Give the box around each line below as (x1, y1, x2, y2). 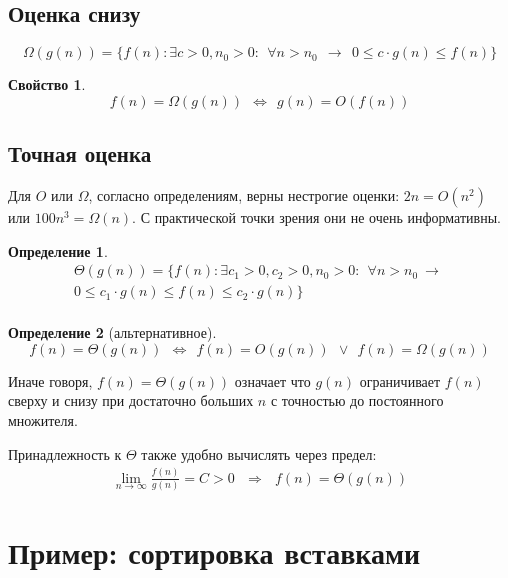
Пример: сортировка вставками (8, 532, 421, 573)
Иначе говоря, (8, 370, 93, 391)
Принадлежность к (8, 443, 122, 464)
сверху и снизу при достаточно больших (8, 390, 254, 411)
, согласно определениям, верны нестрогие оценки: (88, 185, 400, 205)
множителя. (8, 410, 78, 431)
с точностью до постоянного (270, 390, 444, 411)
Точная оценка (8, 138, 152, 169)
